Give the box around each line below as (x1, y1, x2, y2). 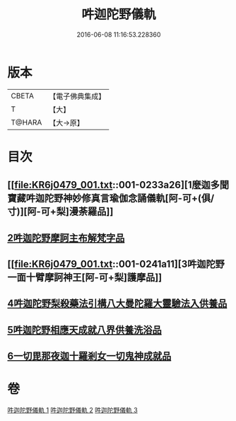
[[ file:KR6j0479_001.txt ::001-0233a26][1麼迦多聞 (7, 179, 230, 191)
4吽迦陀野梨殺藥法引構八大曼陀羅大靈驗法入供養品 (7, 298, 228, 310)
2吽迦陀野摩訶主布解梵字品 (7, 231, 125, 244)
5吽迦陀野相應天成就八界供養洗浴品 (7, 323, 163, 336)
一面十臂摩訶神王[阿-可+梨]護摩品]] (7, 272, 163, 284)
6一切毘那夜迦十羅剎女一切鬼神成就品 (7, 350, 172, 362)
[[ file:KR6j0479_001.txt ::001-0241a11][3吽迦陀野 (7, 258, 225, 270)
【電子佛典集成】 (49, 91, 106, 101)
